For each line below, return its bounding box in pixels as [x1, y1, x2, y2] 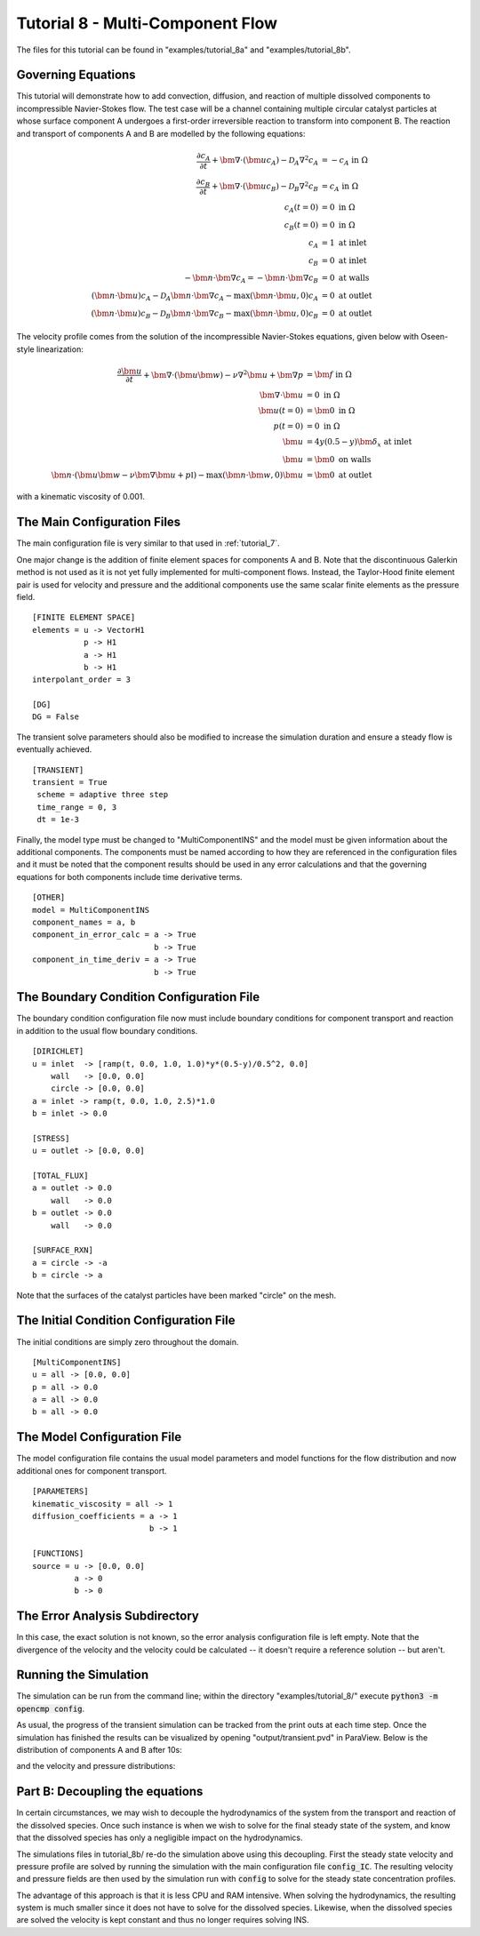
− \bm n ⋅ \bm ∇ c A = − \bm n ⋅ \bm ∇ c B [184, 273, 319, 285]
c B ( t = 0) [284, 220, 319, 232]
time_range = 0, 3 [36, 802, 117, 812]
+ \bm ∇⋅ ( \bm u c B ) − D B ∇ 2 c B [211, 180, 319, 193]
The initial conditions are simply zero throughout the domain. [16, 1336, 239, 1347]
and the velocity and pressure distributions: [16, 1761, 176, 1772]
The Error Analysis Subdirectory [16, 1609, 199, 1624]
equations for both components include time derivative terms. [16, 871, 244, 882]
